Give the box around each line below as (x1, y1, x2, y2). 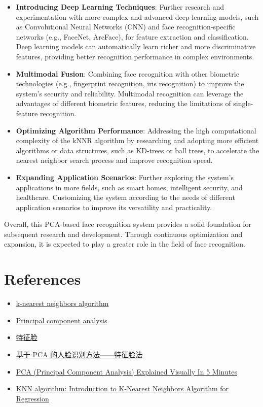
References (4, 268, 81, 289)
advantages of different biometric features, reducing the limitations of (16, 98, 231, 109)
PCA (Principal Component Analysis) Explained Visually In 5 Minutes (16, 366, 237, 377)
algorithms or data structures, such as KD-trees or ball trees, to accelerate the (16, 145, 259, 155)
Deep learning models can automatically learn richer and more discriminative (16, 41, 256, 52)
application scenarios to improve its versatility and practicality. (16, 201, 212, 212)
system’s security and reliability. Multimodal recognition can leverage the (16, 88, 244, 98)
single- (233, 98, 253, 109)
